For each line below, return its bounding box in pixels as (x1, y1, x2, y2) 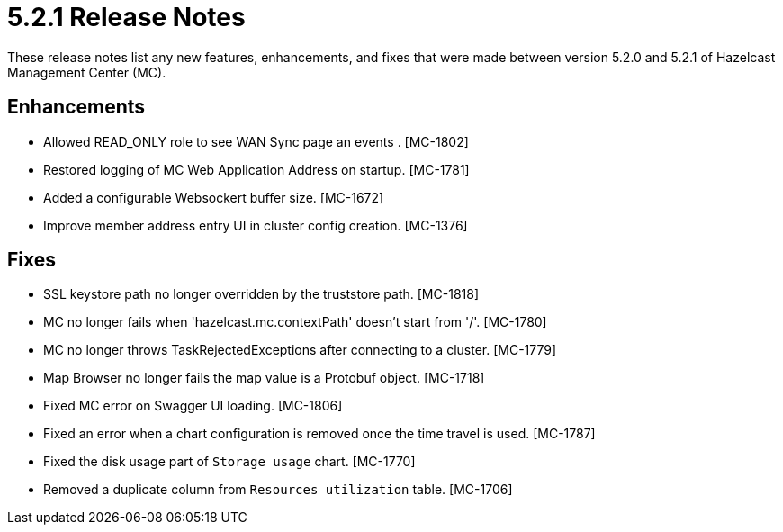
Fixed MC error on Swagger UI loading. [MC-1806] (43, 398, 343, 414)
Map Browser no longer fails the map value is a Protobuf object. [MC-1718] (43, 370, 485, 386)
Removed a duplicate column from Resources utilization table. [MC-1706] (43, 482, 513, 498)
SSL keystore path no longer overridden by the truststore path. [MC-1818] (43, 286, 479, 302)
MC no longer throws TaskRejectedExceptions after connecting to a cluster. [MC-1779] (43, 342, 557, 358)
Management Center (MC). (7, 64, 166, 80)
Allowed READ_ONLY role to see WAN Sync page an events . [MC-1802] (43, 133, 469, 149)
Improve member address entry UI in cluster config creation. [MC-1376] (43, 217, 468, 233)
